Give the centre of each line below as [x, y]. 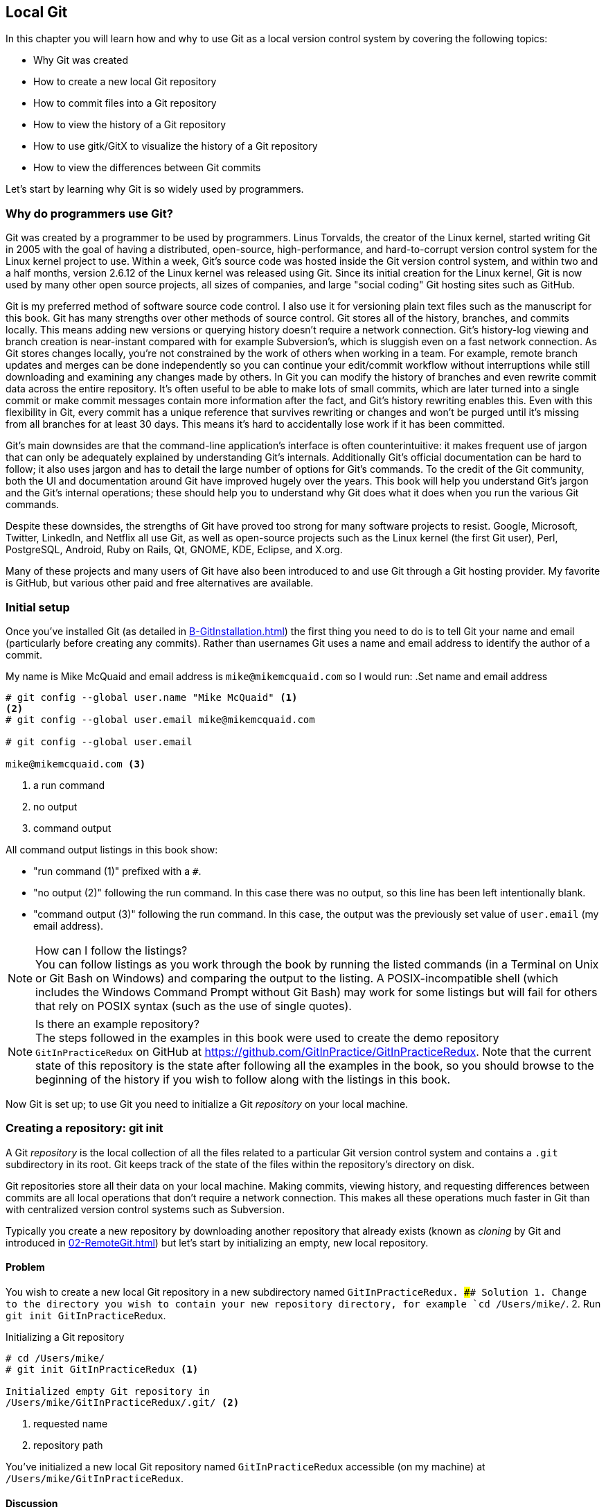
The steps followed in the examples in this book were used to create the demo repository [267, 1037]
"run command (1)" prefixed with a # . [117, 871]
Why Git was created [81, 60]
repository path [68, 1445]
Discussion [32, 1503]
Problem [25, 1267]
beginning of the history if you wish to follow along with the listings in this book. [243, 1079]
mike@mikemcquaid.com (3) [76, 764]
